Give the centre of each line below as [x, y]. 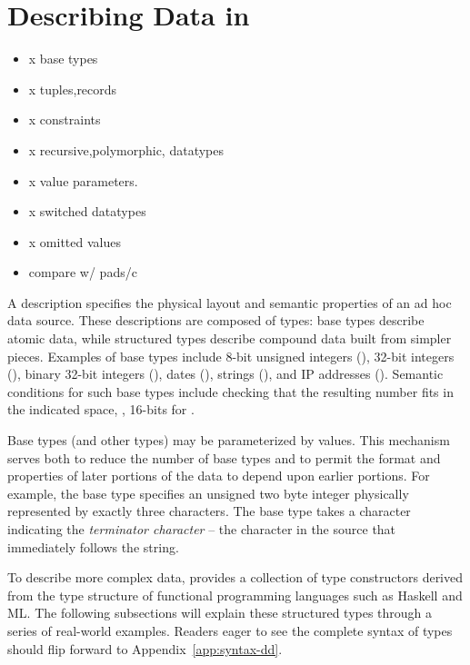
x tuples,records [73, 89]
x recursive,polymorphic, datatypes [126, 149]
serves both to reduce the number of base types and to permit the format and [224, 457]
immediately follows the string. [93, 546]
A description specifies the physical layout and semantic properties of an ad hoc [230, 302]
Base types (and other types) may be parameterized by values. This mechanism [229, 440]
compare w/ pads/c [83, 272]
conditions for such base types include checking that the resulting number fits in [230, 391]
